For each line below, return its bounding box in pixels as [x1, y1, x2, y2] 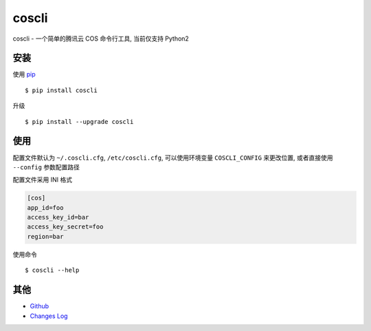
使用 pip [12, 70, 36, 78]
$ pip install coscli [25, 86, 98, 94]
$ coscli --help [25, 266, 80, 275]
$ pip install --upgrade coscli [25, 118, 134, 125]
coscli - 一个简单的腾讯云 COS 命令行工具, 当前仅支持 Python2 [12, 34, 189, 43]
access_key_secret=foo [27, 223, 104, 231]
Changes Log [30, 312, 68, 320]
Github [30, 302, 49, 310]
